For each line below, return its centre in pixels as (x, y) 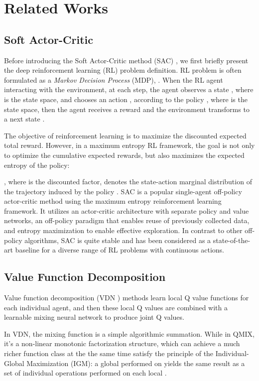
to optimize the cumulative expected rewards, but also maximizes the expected (124, 155)
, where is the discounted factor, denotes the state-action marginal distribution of (128, 182)
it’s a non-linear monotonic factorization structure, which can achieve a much (122, 343)
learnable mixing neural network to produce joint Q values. (94, 317)
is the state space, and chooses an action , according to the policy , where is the (126, 99)
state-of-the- (232, 240)
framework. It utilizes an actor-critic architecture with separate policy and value (127, 210)
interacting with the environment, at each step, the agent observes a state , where (129, 89)
